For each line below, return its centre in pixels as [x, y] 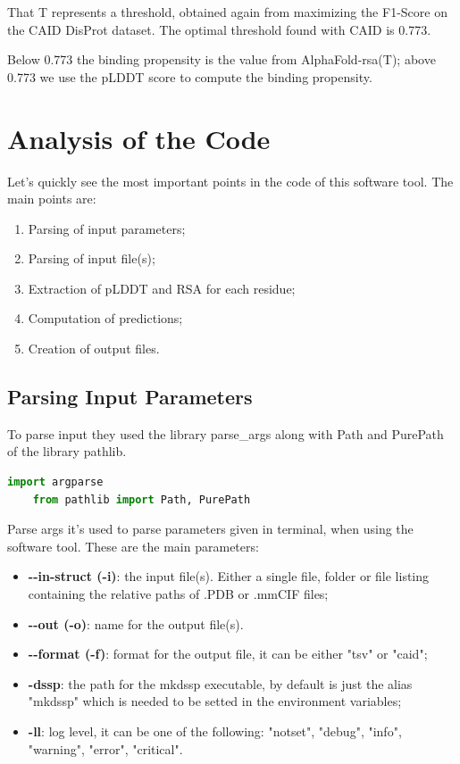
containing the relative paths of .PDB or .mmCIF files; [178, 594]
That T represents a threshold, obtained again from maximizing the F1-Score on [227, 12]
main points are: [52, 199]
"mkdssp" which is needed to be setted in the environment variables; [215, 701]
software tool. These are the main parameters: [133, 546]
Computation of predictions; [105, 318]
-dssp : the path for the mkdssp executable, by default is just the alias [220, 683]
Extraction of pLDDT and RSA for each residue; [162, 288]
